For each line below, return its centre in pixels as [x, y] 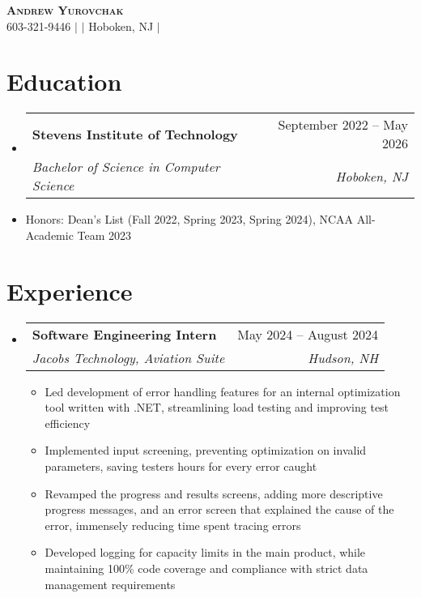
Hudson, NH [343, 357]
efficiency [68, 423]
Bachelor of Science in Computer [126, 167]
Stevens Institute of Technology [135, 134]
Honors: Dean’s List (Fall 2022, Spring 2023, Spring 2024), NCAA [189, 219]
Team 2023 [104, 235]
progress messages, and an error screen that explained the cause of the [219, 509]
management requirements [110, 584]
